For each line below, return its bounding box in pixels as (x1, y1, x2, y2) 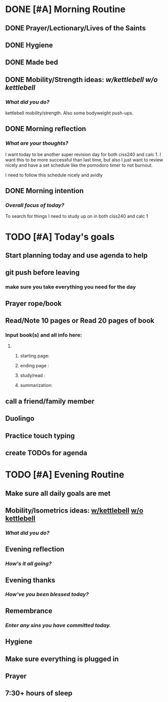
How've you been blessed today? (5, 591, 89, 598)
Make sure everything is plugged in (5, 654, 119, 663)
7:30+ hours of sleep (5, 689, 72, 697)
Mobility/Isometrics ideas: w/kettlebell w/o (5, 506, 144, 515)
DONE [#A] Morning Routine (5, 4, 125, 15)
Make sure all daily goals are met (5, 489, 111, 497)
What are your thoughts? (5, 140, 68, 147)
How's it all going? (5, 560, 52, 567)
